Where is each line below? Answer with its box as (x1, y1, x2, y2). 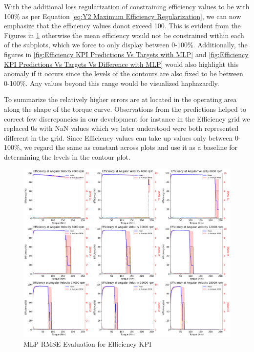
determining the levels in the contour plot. (4, 151, 130, 162)
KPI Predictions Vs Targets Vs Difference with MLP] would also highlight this (4, 59, 239, 69)
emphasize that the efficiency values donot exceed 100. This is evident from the (4, 21, 241, 31)
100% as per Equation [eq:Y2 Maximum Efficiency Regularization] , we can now (4, 11, 241, 21)
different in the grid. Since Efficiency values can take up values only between (4, 132, 233, 143)
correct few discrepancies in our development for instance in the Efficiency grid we (4, 113, 250, 124)
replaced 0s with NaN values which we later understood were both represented (4, 123, 239, 133)
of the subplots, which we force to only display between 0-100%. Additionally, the (4, 40, 248, 50)
